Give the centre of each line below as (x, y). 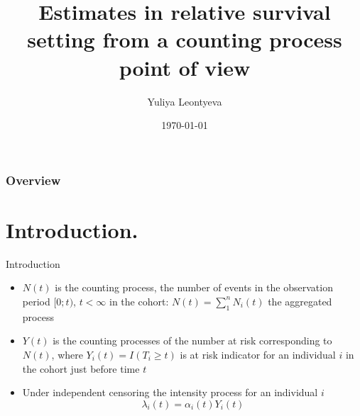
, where (67, 354)
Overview (33, 180)
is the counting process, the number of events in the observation (194, 287)
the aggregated (300, 301)
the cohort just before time (81, 368)
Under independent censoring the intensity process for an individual (170, 392)
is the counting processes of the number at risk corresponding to (192, 341)
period (36, 301)
